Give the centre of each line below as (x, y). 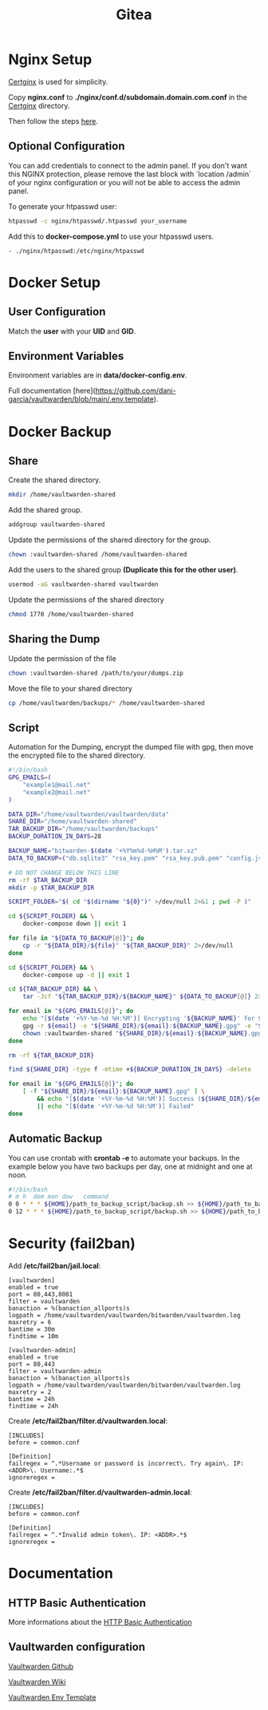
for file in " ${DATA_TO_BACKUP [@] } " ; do (77, 938)
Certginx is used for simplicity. (58, 81)
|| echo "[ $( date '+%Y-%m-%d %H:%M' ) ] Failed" (116, 1106)
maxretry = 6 (30, 1322)
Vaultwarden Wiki (37, 1681)
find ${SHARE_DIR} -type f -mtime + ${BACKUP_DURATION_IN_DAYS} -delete (130, 1070)
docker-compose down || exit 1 (75, 924)
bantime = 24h (32, 1399)
